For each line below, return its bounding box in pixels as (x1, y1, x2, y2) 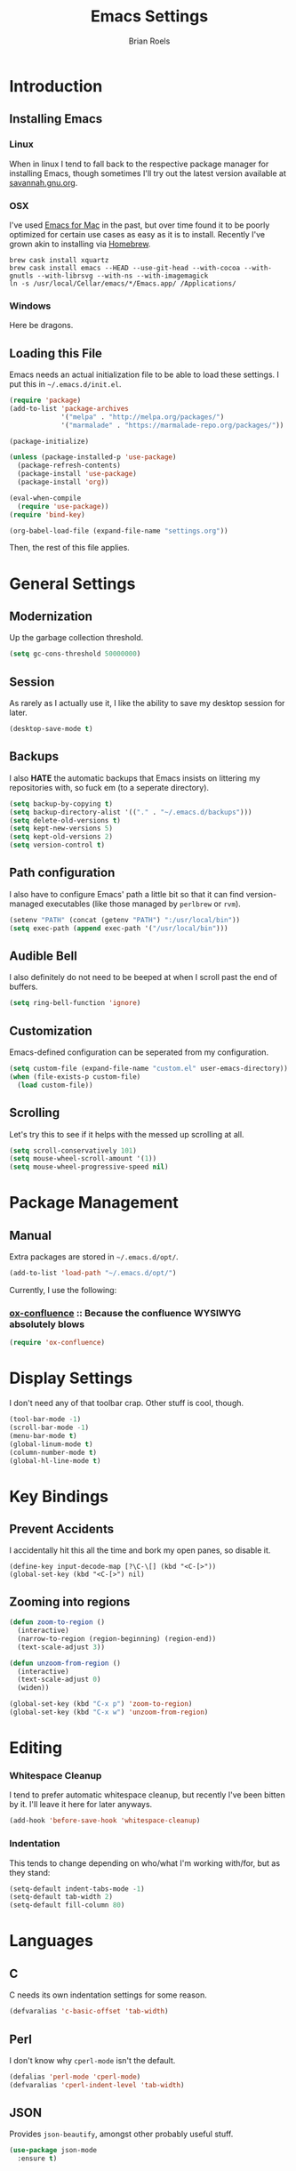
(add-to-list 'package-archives (9, 404, 129, 413)
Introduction (9, 76, 103, 96)
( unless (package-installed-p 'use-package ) (9, 453, 177, 462)
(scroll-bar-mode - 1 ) (9, 1423, 90, 1433)
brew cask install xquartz (9, 255, 109, 264)
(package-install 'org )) (17, 478, 109, 486)
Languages (9, 1931, 93, 1951)
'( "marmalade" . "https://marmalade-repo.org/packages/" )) (60, 421, 284, 430)
